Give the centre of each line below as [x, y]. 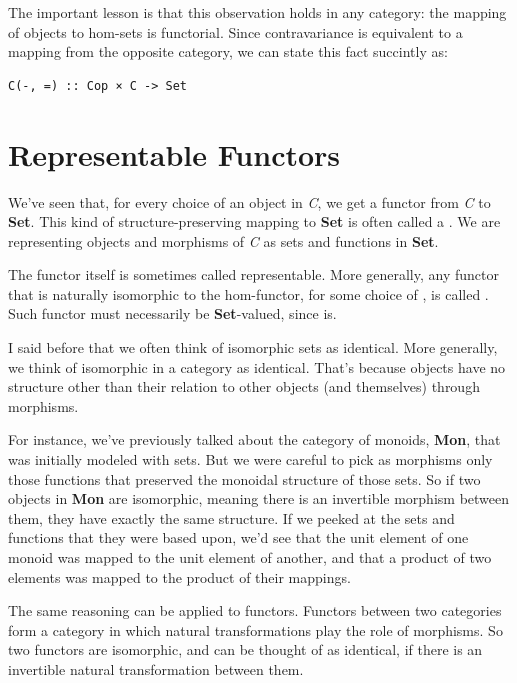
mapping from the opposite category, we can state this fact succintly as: [228, 51]
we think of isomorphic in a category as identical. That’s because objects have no [257, 366]
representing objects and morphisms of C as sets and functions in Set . [223, 240]
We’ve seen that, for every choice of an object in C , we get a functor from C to [249, 201]
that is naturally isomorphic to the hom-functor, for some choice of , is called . [248, 293]
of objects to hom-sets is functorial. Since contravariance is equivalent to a [235, 31]
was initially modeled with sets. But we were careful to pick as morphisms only [250, 459]
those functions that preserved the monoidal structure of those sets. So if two [244, 478]
